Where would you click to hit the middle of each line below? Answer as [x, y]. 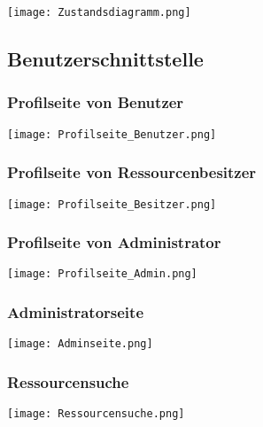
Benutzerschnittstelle [105, 59]
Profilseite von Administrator [114, 242]
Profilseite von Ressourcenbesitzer [132, 172]
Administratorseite [76, 311]
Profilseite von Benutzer [96, 102]
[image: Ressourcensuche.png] [96, 414]
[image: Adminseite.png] [80, 344]
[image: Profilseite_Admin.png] [102, 274]
